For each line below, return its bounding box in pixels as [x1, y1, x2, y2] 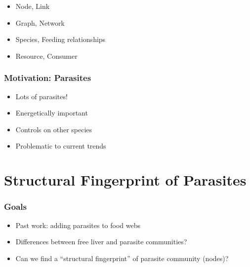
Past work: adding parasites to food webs [15, 220, 140, 230]
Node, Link [15, 1, 50, 11]
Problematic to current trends [15, 141, 106, 151]
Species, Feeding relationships [15, 34, 106, 44]
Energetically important [15, 108, 88, 118]
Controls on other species [15, 124, 92, 134]
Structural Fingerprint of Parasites [4, 170, 247, 190]
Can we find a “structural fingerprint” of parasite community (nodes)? [15, 253, 229, 263]
